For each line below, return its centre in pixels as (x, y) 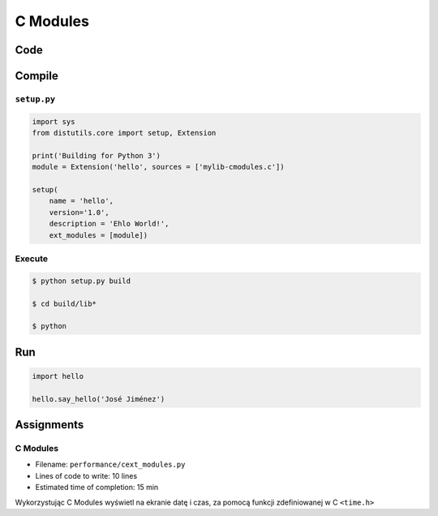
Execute (32, 258)
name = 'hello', (81, 201)
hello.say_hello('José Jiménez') (99, 399)
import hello (58, 376)
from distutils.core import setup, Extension (124, 133)
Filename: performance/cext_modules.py (110, 464)
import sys (54, 121)
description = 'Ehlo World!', (109, 224)
